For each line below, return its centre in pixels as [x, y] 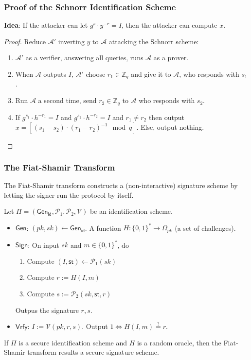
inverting [71, 41]
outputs [55, 74]
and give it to [151, 74]
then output [167, 117]
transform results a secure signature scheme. [93, 352]
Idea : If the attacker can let [46, 25]
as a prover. [171, 58]
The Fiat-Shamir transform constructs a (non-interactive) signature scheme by [121, 185]
